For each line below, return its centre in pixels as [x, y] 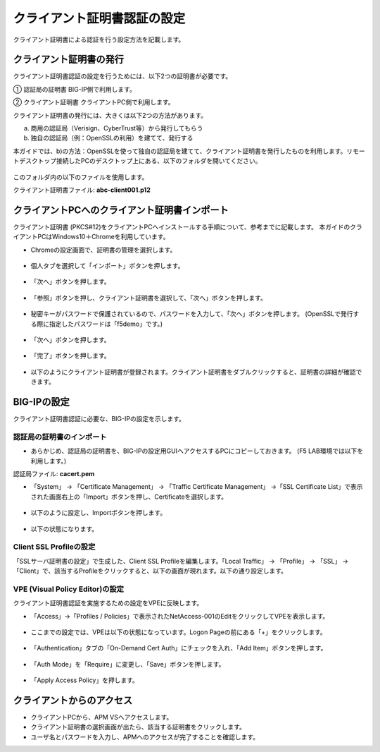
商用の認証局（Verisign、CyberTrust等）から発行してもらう [117, 128]
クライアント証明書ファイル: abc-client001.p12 [82, 190]
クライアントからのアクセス [73, 701]
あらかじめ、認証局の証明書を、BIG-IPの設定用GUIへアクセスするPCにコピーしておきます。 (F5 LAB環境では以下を [197, 451]
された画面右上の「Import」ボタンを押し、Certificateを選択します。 [129, 497]
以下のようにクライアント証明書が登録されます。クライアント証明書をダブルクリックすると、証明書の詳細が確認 [193, 372]
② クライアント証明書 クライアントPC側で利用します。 [94, 102]
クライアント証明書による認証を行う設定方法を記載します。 [99, 40]
